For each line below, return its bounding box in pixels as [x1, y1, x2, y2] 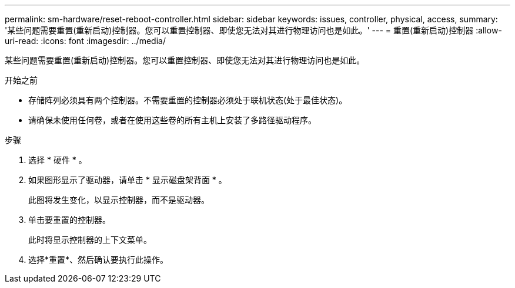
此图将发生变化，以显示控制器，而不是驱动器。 [28, 195, 209, 205]
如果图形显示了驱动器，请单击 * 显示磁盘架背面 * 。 [28, 175, 227, 185]
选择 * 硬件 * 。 [28, 155, 87, 165]
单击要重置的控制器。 [28, 215, 111, 225]
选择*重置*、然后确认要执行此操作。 [28, 255, 169, 265]
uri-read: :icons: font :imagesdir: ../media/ [5, 36, 166, 46]
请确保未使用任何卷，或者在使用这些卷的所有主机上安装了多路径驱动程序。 [28, 115, 316, 125]
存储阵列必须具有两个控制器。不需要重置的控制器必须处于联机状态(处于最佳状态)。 [28, 95, 347, 105]
